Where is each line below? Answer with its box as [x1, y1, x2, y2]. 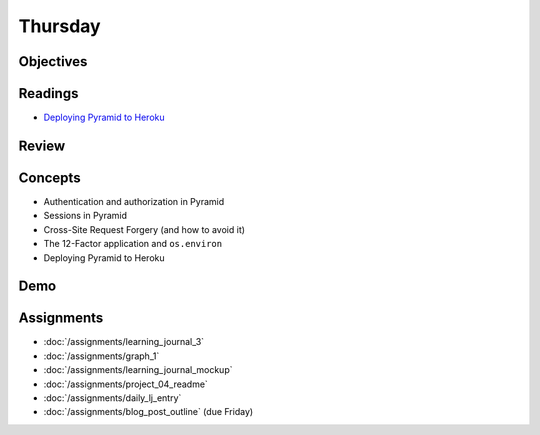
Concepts [18, 169, 81, 186]
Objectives [18, 53, 88, 70]
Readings [18, 85, 79, 102]
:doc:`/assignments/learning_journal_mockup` [43, 364, 233, 376]
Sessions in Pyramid [43, 210, 128, 222]
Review [18, 137, 66, 154]
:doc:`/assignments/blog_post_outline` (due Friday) [43, 406, 254, 418]
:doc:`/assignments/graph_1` [43, 350, 160, 362]
